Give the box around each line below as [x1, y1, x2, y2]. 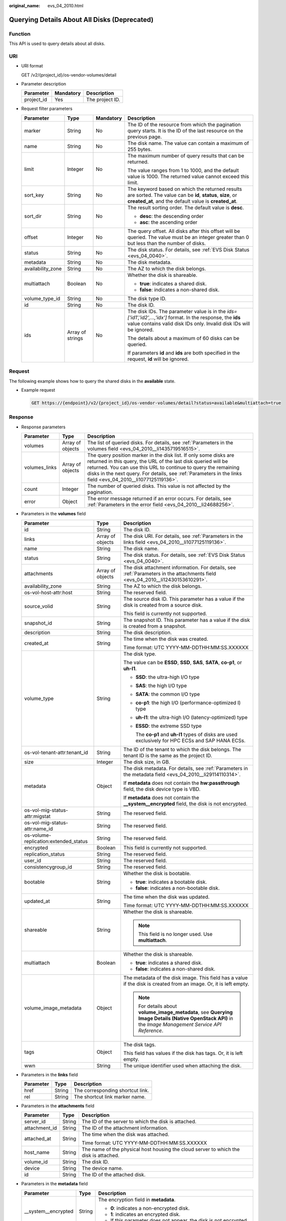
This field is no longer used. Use [138, 930, 213, 937]
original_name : [9, 3, 41, 8]
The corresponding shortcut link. [74, 1087, 149, 1094]
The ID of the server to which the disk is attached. [82, 1118, 197, 1125]
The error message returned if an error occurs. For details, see [87, 495, 231, 502]
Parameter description [21, 81, 66, 87]
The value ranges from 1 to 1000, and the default [127, 167, 239, 173]
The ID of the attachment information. [82, 1125, 168, 1132]
